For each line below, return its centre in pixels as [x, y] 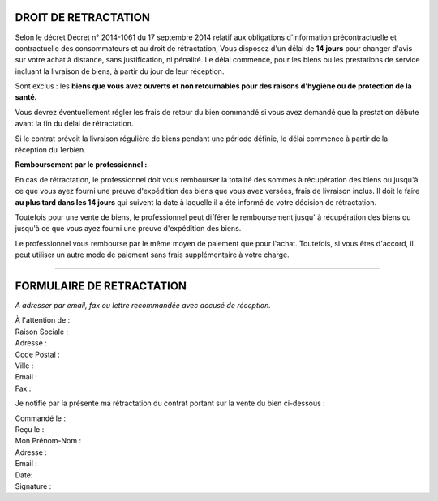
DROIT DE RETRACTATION [82, 17]
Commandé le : [41, 418]
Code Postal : [37, 354]
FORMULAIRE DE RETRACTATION [101, 286]
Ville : [24, 366]
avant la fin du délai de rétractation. [74, 124]
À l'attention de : [43, 320]
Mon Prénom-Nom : [48, 441]
